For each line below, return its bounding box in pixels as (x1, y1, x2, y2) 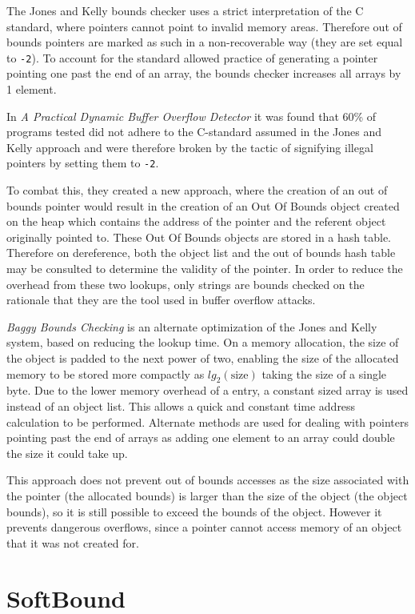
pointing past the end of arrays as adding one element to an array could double (6, 429, 395, 446)
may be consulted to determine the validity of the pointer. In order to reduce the (6, 260, 403, 277)
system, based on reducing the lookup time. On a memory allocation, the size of (6, 334, 399, 351)
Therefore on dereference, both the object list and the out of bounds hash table (6, 244, 396, 261)
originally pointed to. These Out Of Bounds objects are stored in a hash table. (6, 228, 391, 245)
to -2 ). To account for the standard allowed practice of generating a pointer (6, 49, 378, 66)
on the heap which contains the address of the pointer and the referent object (6, 213, 386, 230)
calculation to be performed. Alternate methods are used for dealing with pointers (6, 413, 409, 430)
